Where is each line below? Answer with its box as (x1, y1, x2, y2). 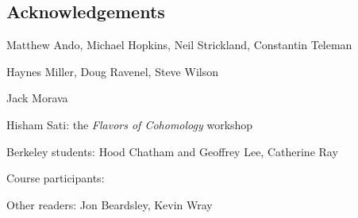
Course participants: (6, 170, 105, 186)
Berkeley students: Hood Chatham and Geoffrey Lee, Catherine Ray (6, 143, 338, 159)
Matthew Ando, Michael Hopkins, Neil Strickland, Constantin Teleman (6, 36, 352, 53)
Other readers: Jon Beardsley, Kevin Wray (6, 196, 213, 212)
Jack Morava (6, 90, 68, 106)
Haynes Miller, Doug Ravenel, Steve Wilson (6, 63, 218, 79)
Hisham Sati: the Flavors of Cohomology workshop (6, 116, 253, 132)
